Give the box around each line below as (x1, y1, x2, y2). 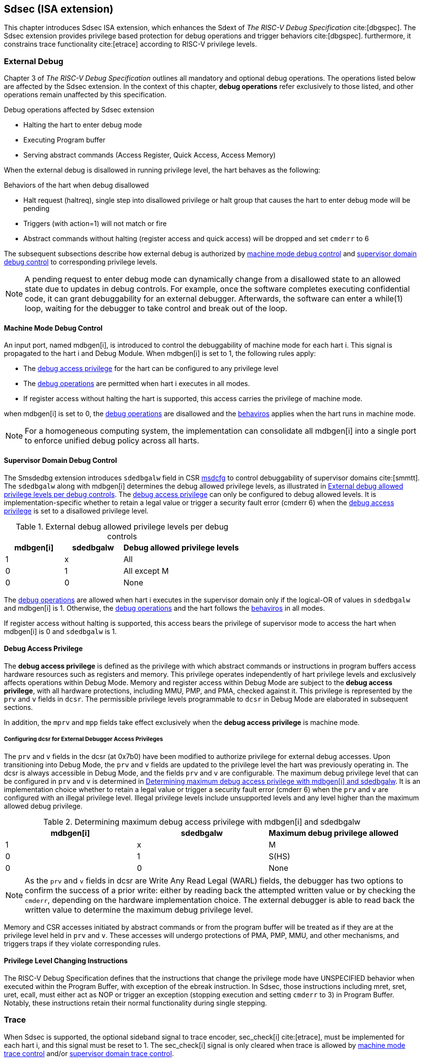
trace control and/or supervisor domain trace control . (4, 1049, 174, 1058)
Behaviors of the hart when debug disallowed (4, 181, 149, 190)
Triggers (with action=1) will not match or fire (23, 219, 167, 228)
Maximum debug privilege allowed (269, 828, 399, 838)
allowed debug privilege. (4, 801, 83, 810)
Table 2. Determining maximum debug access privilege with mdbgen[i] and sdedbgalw (43, 816, 361, 827)
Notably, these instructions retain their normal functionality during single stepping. (4, 998, 267, 1007)
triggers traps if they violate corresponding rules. (4, 939, 161, 948)
